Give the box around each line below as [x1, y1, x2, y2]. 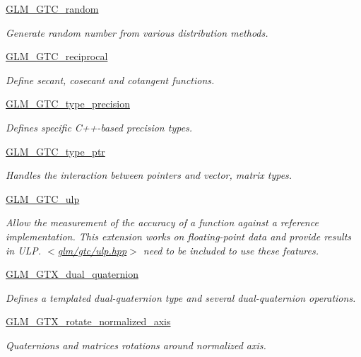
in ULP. [6, 242, 42, 257]
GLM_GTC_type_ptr [6, 144, 105, 158]
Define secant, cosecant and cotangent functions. [6, 72, 215, 87]
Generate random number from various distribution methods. [6, 25, 268, 40]
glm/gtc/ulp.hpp [57, 242, 127, 257]
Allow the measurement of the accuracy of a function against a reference [6, 215, 319, 230]
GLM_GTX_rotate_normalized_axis [6, 314, 171, 329]
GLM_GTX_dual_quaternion [6, 267, 138, 281]
